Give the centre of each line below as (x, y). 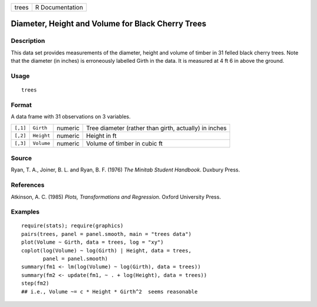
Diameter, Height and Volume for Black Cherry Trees (109, 24)
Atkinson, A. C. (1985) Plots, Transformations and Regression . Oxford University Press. (116, 197)
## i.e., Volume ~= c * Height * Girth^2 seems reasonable (109, 291)
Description (28, 41)
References (28, 185)
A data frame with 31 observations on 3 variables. (71, 117)
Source (21, 158)
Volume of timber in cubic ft (124, 143)
